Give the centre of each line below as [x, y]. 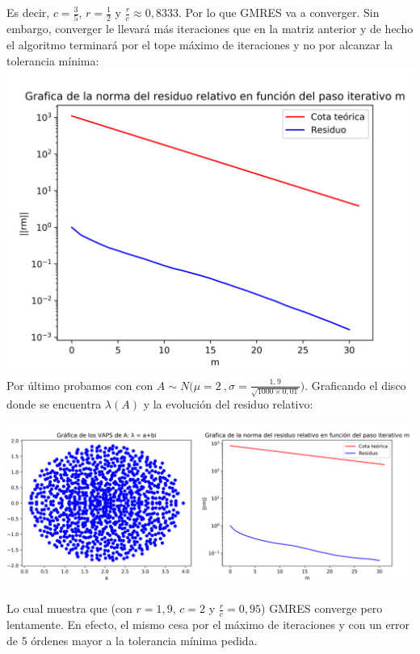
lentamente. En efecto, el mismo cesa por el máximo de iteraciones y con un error [208, 625]
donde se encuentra [54, 404]
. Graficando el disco [355, 385]
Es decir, [28, 12]
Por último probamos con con [80, 385]
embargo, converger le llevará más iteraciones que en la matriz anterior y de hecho [210, 29]
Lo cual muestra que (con [69, 608]
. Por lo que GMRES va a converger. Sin [279, 12]
